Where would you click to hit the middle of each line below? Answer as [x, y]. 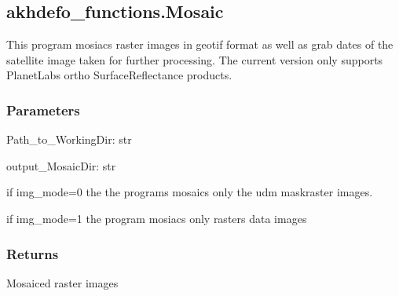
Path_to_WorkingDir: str [69, 139]
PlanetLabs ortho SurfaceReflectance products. [119, 75]
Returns [33, 253]
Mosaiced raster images [62, 282]
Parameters [43, 110]
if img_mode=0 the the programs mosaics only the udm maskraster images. [190, 192]
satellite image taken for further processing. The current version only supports [195, 59]
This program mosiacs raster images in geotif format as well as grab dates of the [200, 44]
